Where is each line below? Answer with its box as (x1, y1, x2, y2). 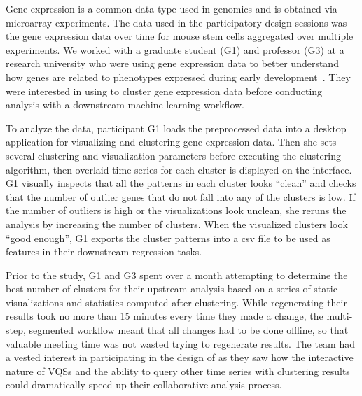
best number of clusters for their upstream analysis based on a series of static (6, 281, 337, 296)
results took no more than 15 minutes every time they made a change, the (6, 309, 323, 323)
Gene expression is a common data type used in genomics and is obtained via (6, 1, 337, 15)
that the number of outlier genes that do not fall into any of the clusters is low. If (6, 189, 356, 204)
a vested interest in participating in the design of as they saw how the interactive (6, 350, 354, 365)
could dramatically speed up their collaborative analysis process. (6, 377, 282, 392)
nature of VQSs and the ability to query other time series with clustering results (6, 363, 350, 378)
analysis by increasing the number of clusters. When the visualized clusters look (6, 216, 348, 231)
